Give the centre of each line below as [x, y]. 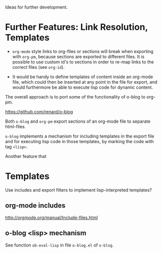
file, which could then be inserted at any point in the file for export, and [85, 82]
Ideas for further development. [36, 7]
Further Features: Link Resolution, [77, 27]
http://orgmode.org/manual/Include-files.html [52, 217]
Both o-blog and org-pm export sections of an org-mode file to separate [78, 121]
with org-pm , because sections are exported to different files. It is [78, 56]
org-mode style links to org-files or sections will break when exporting [83, 51]
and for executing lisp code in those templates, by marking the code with [80, 141]
